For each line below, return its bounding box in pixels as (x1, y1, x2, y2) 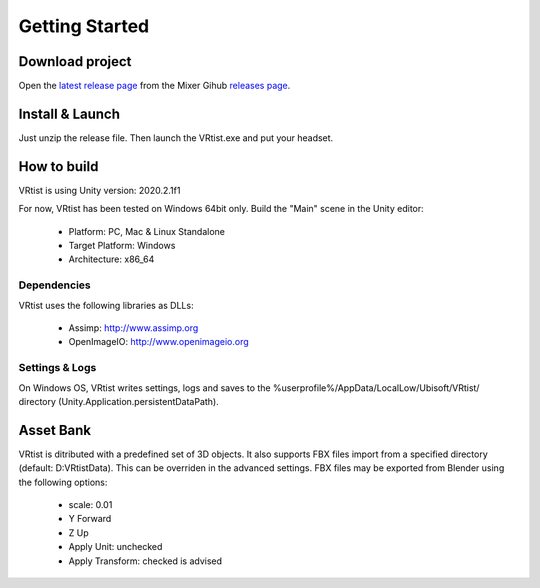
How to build (18, 158, 99, 175)
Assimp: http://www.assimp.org (68, 321, 199, 334)
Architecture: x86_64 (68, 253, 155, 265)
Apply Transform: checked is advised (68, 555, 223, 567)
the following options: (18, 476, 108, 488)
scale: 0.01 (68, 498, 113, 510)
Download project (18, 53, 132, 70)
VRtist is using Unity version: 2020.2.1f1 (18, 184, 181, 196)
